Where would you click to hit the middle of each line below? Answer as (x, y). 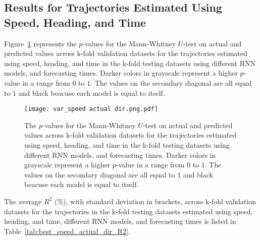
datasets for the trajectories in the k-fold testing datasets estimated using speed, (128, 211)
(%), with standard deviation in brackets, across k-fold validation (155, 201)
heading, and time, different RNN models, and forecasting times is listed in (120, 221)
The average (23, 201)
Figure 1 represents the (40, 43)
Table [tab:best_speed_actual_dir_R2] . (67, 231)
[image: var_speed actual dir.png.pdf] (91, 109)
